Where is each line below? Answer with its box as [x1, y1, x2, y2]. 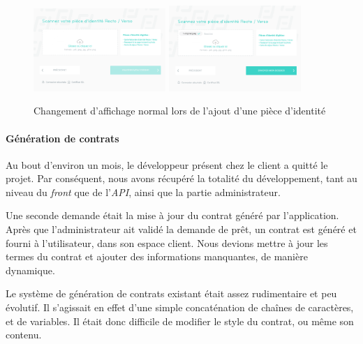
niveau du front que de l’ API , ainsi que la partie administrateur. [6, 184, 281, 199]
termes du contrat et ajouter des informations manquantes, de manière [6, 249, 308, 264]
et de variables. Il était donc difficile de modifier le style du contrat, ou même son [6, 313, 354, 328]
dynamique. [6, 262, 55, 277]
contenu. [6, 327, 42, 342]
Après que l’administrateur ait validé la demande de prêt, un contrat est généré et [6, 222, 357, 237]
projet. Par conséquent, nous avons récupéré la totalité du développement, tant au [6, 171, 357, 186]
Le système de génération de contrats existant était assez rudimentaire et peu [6, 286, 337, 301]
